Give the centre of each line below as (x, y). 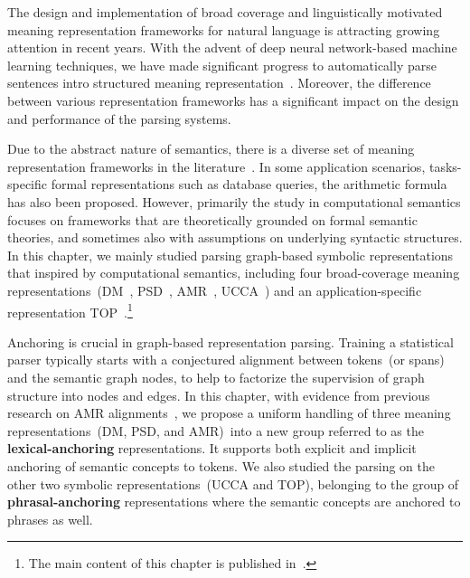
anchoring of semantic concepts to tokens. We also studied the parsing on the (221, 465)
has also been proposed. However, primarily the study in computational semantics (234, 201)
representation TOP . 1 (70, 310)
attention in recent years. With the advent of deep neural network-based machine (232, 47)
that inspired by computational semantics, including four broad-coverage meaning (234, 273)
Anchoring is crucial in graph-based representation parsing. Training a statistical (230, 341)
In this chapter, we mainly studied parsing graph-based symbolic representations (230, 255)
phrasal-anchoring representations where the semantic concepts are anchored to (234, 502)
